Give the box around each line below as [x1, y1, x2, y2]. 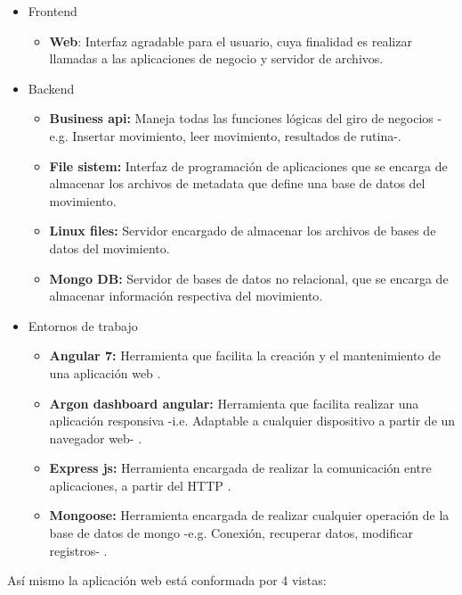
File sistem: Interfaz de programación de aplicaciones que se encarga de [49, 156, 448, 175]
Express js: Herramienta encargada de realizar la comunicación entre [49, 459, 432, 477]
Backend [28, 79, 75, 97]
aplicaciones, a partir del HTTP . [49, 475, 231, 494]
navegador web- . [49, 428, 142, 447]
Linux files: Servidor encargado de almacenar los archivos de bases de [49, 221, 436, 240]
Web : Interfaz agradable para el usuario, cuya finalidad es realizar [49, 31, 412, 50]
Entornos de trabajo [28, 316, 138, 335]
